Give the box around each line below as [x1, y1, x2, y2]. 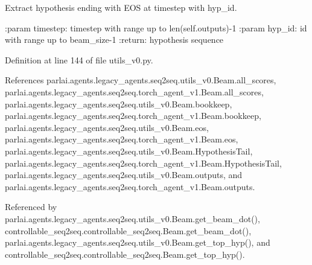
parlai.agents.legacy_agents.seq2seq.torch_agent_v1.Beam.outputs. [5, 180, 255, 193]
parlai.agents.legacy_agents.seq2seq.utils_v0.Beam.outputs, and [5, 168, 243, 181]
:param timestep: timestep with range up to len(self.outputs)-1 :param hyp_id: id [5, 21, 307, 34]
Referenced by [5, 200, 57, 213]
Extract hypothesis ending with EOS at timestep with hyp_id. [5, 1, 237, 13]
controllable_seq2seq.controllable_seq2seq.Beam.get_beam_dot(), [5, 224, 252, 237]
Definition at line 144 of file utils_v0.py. [5, 53, 153, 66]
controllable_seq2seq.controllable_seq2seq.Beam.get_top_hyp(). [5, 247, 245, 260]
